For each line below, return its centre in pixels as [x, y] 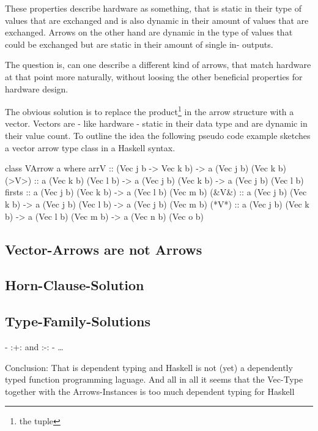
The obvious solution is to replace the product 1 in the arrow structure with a [150, 111]
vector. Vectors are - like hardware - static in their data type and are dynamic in [156, 123]
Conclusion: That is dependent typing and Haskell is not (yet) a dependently [149, 367]
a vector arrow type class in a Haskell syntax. [90, 147]
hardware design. [37, 88]
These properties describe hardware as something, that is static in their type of [153, 8]
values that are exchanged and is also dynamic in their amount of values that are [157, 20]
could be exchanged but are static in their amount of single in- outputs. [139, 44]
